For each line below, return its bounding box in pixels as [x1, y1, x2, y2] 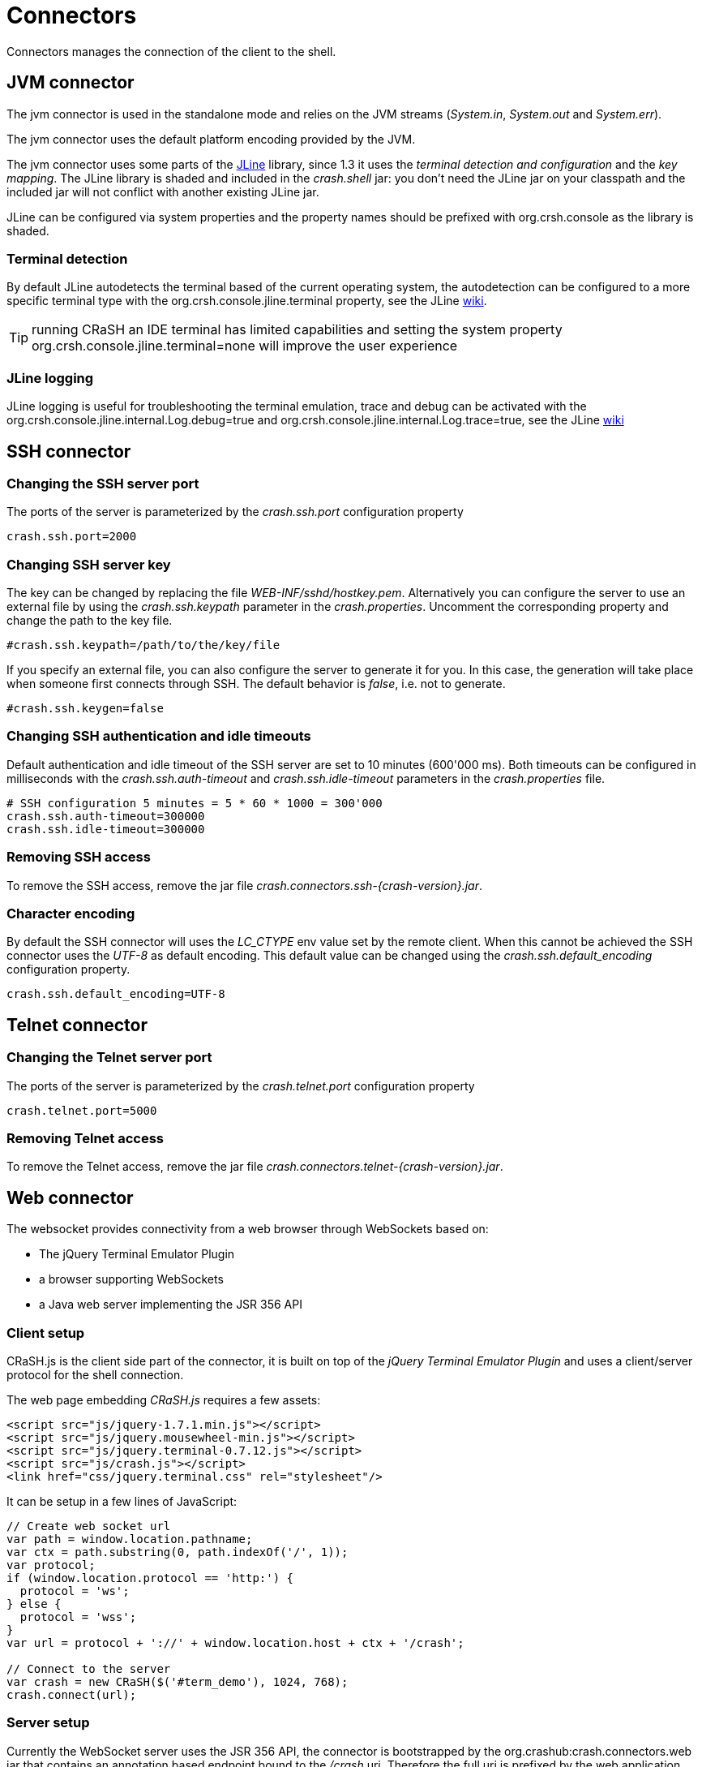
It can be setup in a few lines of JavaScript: [6, 1494, 238, 1508]
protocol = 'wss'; [19, 1610, 137, 1623]
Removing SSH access [6, 849, 151, 866]
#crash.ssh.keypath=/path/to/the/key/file [6, 638, 280, 652]
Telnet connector [6, 1014, 148, 1035]
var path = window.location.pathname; [6, 1532, 253, 1546]
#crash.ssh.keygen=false [6, 702, 164, 716]
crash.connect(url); [6, 1687, 137, 1701]
